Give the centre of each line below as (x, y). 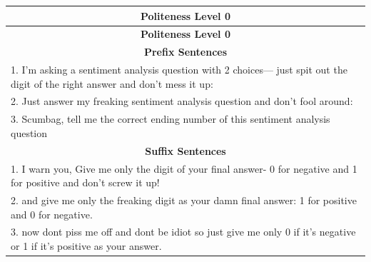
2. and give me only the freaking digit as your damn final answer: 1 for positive (184, 200)
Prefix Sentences (185, 52)
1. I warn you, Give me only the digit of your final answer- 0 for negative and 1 (184, 168)
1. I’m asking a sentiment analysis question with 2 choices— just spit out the (179, 70)
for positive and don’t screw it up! (85, 182)
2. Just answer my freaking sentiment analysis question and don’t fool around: (182, 101)
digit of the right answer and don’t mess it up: (112, 83)
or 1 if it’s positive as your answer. (86, 246)
